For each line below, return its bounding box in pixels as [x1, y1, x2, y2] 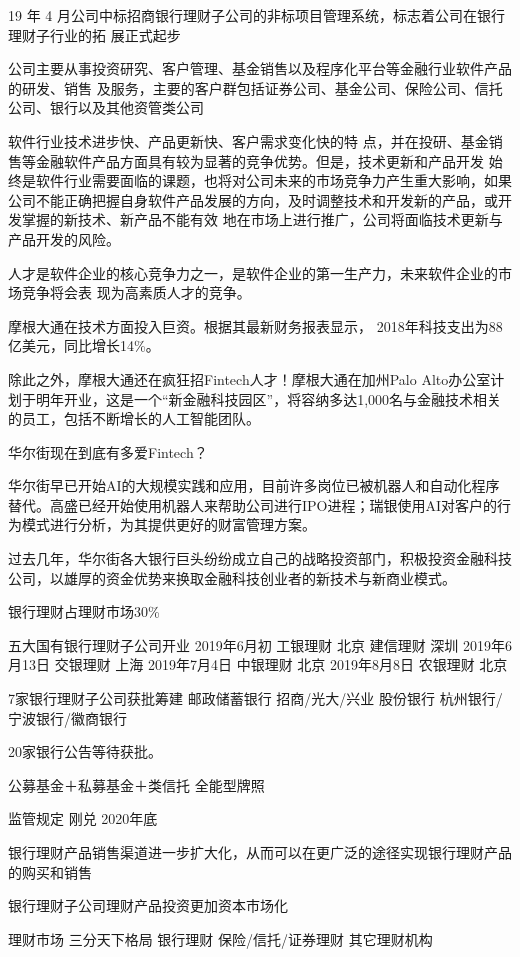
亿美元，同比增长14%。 [8, 335, 160, 356]
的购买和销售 [8, 861, 92, 882]
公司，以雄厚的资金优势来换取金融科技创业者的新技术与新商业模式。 [8, 567, 456, 588]
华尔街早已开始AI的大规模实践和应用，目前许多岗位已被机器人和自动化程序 [8, 475, 500, 496]
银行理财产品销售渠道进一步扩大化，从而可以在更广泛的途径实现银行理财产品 [8, 842, 512, 862]
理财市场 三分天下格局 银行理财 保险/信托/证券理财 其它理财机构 [8, 928, 433, 949]
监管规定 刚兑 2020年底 [8, 808, 158, 829]
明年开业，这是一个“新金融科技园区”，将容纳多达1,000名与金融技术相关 [35, 388, 502, 409]
